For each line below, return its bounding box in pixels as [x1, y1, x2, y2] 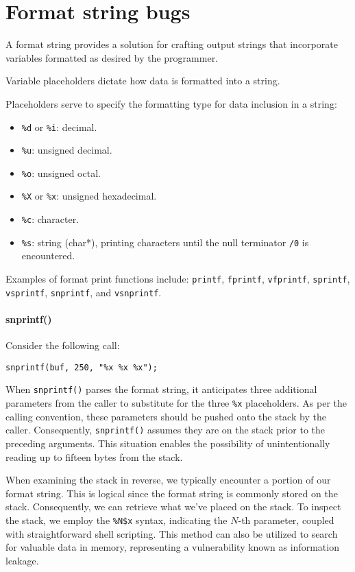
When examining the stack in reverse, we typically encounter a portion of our [5, 473, 331, 487]
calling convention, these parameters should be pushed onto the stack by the [5, 409, 326, 423]
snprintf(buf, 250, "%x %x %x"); [5, 362, 158, 372]
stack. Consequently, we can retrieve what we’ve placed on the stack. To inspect [5, 499, 341, 514]
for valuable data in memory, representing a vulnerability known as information [5, 540, 339, 554]
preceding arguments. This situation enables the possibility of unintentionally [5, 436, 330, 450]
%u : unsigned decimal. [21, 143, 112, 157]
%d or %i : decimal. [21, 119, 97, 134]
